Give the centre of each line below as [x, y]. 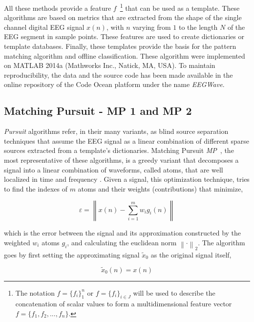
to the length [198, 27]
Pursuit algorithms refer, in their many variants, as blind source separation [116, 131]
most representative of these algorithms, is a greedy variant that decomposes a [121, 160]
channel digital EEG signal [44, 27]
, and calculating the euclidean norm [122, 242]
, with [115, 27]
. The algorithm [222, 242]
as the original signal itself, [191, 254]
